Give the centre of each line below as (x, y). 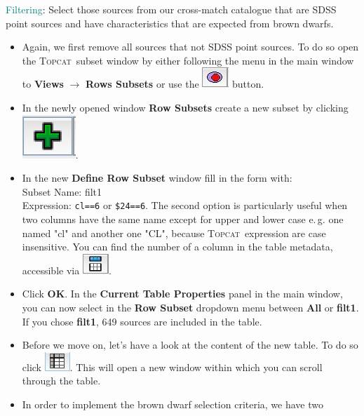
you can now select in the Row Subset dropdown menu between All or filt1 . (190, 307)
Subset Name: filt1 (62, 191)
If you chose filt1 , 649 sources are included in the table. (142, 321)
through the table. (61, 381)
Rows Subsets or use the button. (175, 84)
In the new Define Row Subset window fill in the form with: (157, 178)
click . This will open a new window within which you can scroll (172, 367)
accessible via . (67, 270)
